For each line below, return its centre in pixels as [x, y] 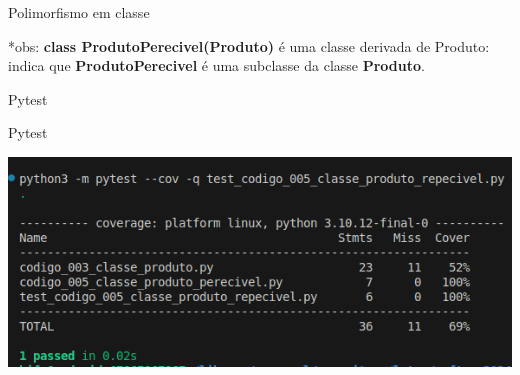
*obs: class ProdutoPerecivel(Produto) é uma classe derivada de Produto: [249, 45]
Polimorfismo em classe [79, 12]
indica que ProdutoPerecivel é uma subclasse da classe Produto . [216, 65]
